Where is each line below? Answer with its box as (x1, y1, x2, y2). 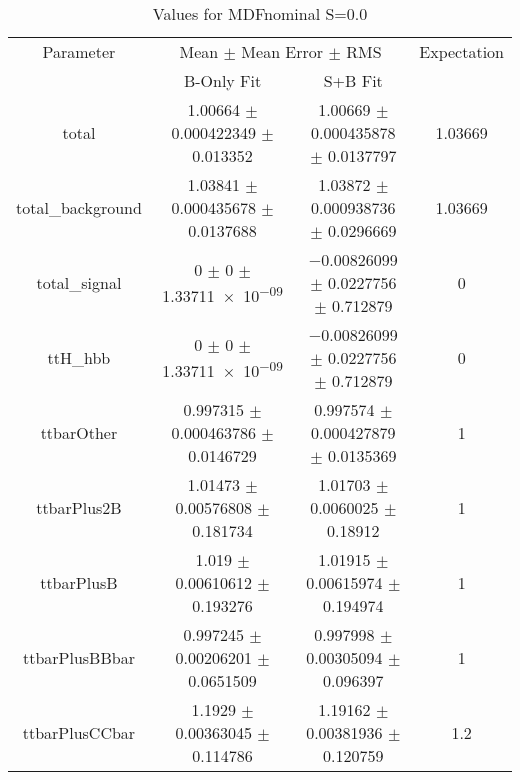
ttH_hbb (47, 346, 111, 369)
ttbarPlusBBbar (22, 646, 135, 669)
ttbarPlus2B (36, 496, 122, 519)
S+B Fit (323, 69, 383, 92)
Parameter (42, 40, 116, 63)
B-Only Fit (183, 69, 262, 92)
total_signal (36, 271, 122, 294)
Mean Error (241, 40, 324, 63)
